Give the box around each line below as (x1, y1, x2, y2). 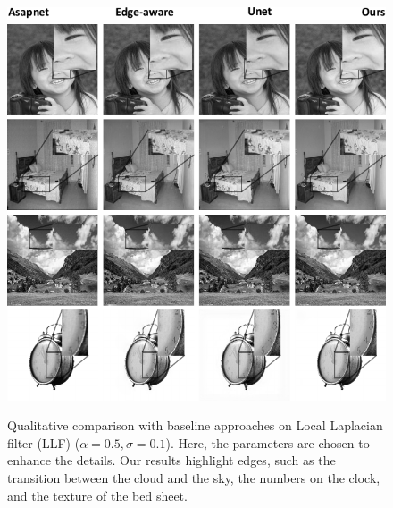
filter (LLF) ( (7, 433, 80, 452)
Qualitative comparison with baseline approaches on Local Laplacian (7, 416, 383, 435)
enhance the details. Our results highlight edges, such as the (7, 451, 336, 470)
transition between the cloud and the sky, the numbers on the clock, (7, 469, 380, 487)
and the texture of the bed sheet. (7, 486, 188, 504)
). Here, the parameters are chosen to (165, 433, 370, 452)
